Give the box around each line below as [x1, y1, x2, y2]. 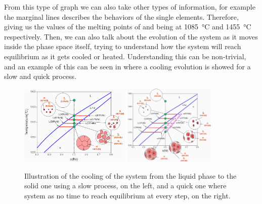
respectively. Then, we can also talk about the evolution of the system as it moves [4, 31, 258, 42]
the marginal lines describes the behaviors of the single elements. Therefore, [4, 11, 239, 22]
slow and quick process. [4, 71, 76, 81]
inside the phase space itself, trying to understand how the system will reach [4, 41, 241, 52]
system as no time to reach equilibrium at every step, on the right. [24, 190, 231, 200]
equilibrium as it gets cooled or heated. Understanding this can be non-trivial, [4, 51, 246, 61]
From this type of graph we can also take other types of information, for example [4, 2, 255, 12]
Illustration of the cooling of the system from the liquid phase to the [24, 170, 237, 181]
